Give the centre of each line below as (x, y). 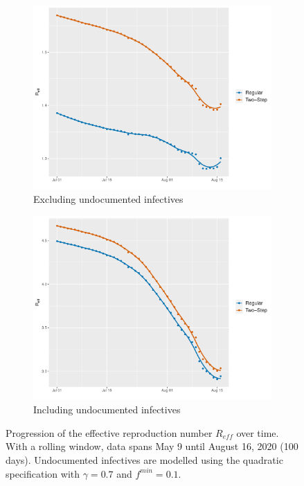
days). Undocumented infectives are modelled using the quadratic (144, 460)
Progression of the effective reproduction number (109, 432)
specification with (43, 473)
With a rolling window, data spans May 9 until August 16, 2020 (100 (152, 446)
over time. (258, 432)
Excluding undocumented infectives (108, 199)
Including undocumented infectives (107, 409)
